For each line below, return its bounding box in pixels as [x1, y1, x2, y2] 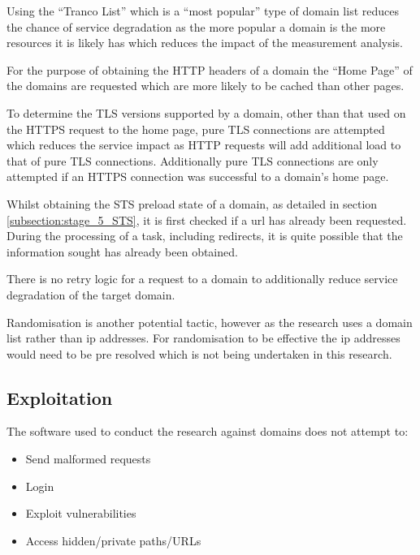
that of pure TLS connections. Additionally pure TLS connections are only [6, 152, 379, 169]
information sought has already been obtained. [6, 243, 238, 260]
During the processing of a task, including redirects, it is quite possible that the [6, 227, 403, 244]
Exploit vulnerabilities [25, 505, 136, 522]
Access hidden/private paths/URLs [25, 531, 201, 549]
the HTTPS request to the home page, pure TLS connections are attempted [6, 120, 385, 137]
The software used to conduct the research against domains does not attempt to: [6, 423, 409, 440]
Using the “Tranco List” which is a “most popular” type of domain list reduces [6, 2, 399, 19]
